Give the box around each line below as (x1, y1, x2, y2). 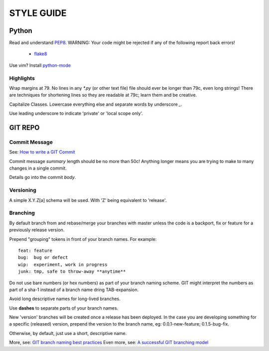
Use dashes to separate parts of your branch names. (9, 305, 119, 311)
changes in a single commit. (9, 165, 67, 172)
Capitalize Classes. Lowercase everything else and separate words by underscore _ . (9, 101, 182, 107)
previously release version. (9, 227, 65, 233)
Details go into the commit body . (9, 175, 76, 180)
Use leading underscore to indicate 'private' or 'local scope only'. (9, 110, 143, 117)
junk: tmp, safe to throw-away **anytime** (18, 269, 126, 274)
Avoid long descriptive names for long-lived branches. (9, 296, 121, 302)
